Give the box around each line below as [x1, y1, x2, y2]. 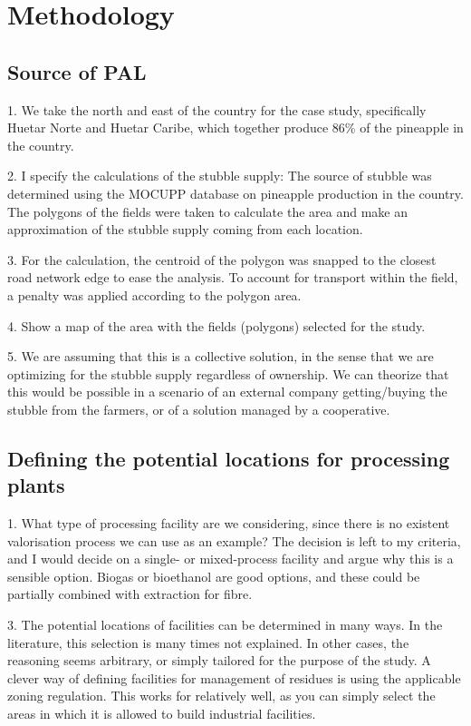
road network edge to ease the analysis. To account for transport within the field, [7, 268, 458, 287]
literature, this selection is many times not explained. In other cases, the [7, 633, 409, 652]
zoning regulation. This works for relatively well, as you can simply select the [7, 686, 436, 705]
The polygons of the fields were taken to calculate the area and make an [7, 201, 408, 221]
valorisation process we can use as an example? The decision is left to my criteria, [7, 531, 461, 550]
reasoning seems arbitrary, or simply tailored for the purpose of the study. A [7, 651, 431, 670]
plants [7, 471, 65, 499]
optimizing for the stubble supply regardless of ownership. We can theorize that [7, 364, 449, 383]
